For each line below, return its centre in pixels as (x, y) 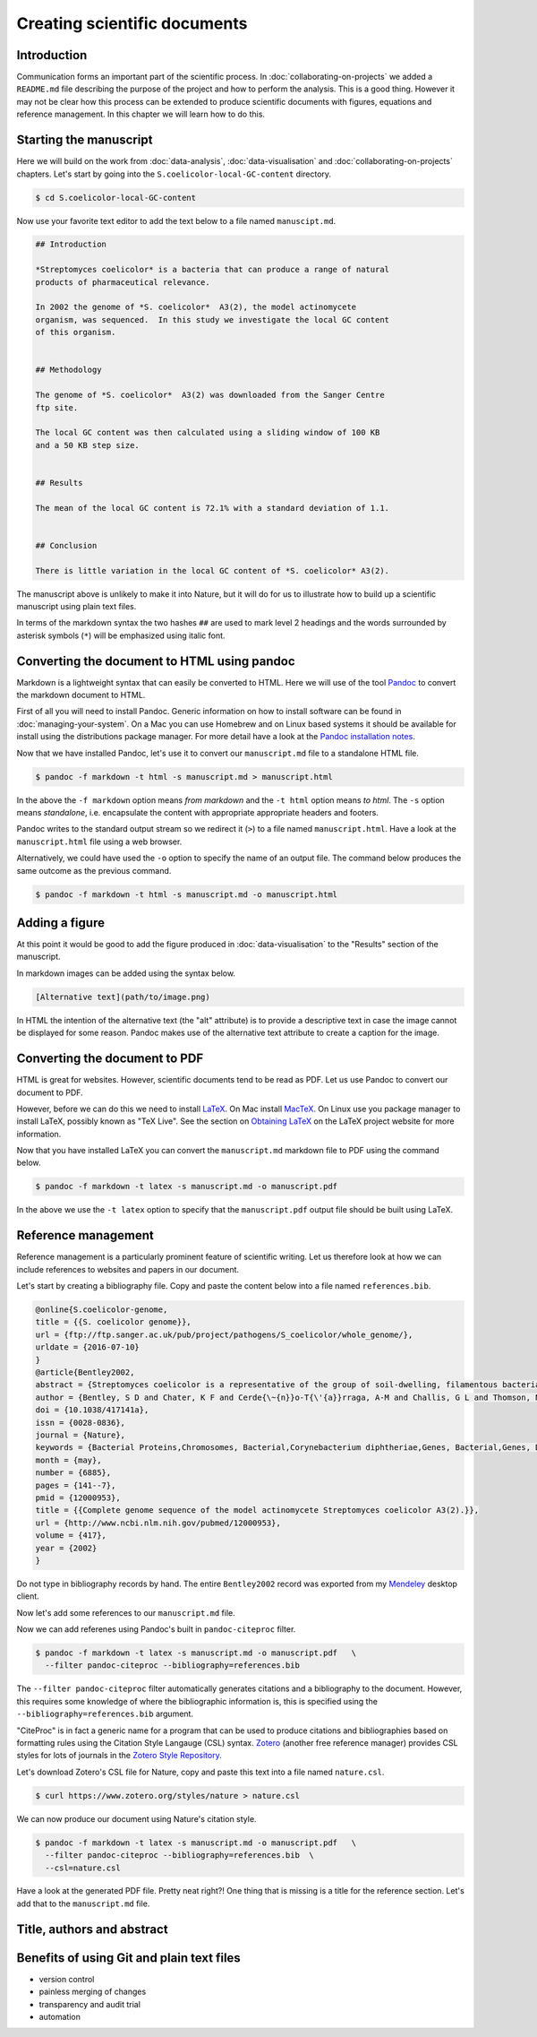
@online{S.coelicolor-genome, (102, 1310)
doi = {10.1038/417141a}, (92, 1410)
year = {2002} (66, 1548)
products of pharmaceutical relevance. (123, 282)
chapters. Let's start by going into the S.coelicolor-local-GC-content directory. (174, 174)
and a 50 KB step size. (88, 445)
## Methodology (68, 370)
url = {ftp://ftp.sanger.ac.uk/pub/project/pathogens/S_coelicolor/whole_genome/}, (224, 1334)
